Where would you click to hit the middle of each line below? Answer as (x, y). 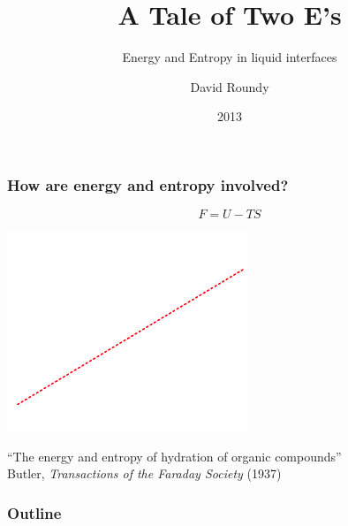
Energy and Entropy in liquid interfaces (230, 57)
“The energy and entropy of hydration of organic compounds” (174, 456)
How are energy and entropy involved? (148, 184)
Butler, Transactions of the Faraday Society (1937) (144, 473)
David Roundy (230, 86)
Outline (34, 512)
